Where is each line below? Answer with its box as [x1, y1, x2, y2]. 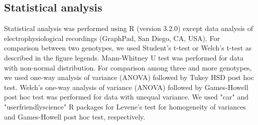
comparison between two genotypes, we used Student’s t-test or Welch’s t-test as [4, 42, 252, 53]
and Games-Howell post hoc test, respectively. [4, 111, 146, 121]
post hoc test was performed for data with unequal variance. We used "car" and [4, 91, 248, 102]
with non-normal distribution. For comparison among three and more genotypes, [4, 62, 252, 72]
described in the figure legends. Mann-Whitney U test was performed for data [4, 52, 243, 62]
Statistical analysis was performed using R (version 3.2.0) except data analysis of [4, 23, 253, 33]
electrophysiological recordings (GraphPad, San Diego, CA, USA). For [4, 32, 220, 43]
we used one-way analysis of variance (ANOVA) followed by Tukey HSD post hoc [4, 72, 254, 82]
